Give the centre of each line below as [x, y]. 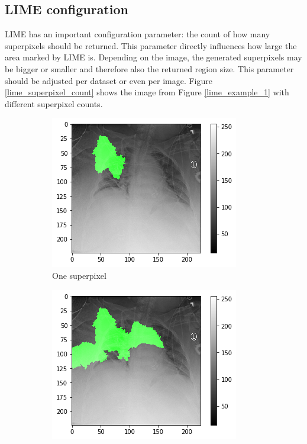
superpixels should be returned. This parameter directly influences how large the [151, 45]
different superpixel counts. [54, 103]
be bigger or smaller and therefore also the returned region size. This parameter [149, 68]
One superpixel [79, 275]
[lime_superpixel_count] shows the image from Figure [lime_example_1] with [147, 92]
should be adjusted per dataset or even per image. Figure [109, 80]
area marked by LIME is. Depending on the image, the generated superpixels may [153, 57]
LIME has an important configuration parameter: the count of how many [138, 34]
